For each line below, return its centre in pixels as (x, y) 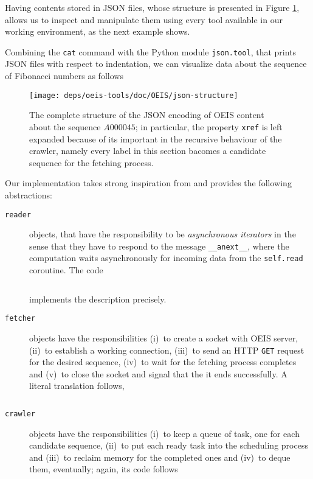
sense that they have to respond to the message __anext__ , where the (159, 246)
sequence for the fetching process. (91, 162)
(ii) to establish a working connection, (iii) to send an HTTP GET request (167, 350)
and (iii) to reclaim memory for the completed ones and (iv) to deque (160, 457)
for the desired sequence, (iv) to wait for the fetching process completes (163, 362)
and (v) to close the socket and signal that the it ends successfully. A (158, 373)
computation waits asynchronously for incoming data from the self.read (166, 258)
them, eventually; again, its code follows (104, 469)
